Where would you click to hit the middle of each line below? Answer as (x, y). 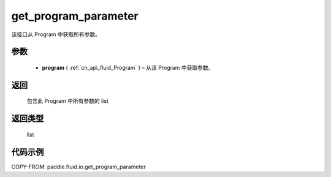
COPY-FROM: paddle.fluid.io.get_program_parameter (79, 167)
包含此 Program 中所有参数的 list (67, 101)
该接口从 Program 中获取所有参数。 (56, 34)
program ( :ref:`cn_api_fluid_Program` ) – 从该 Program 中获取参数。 (128, 67)
